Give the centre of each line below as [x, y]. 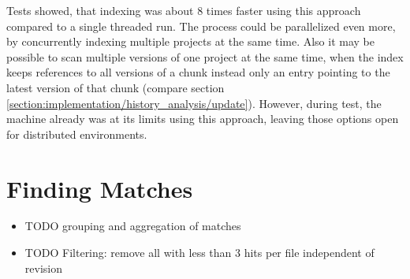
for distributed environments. [77, 134]
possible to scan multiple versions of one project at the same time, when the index [205, 56]
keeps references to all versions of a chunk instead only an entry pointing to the [198, 72]
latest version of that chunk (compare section [116, 87]
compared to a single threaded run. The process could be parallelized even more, [201, 26]
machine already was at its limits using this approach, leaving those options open [203, 119]
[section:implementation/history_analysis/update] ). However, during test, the [194, 103]
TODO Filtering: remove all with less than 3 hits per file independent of [199, 253]
